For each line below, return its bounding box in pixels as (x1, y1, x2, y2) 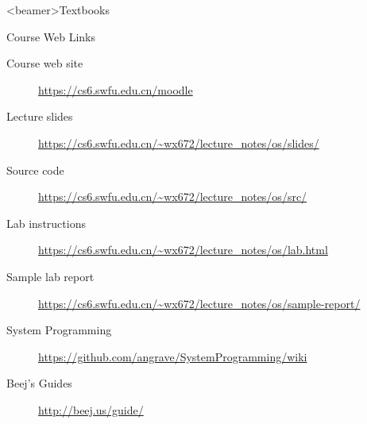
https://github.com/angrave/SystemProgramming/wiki (38, 348, 307, 364)
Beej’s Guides (6, 375, 72, 391)
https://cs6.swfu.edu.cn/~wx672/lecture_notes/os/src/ (38, 188, 307, 205)
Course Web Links (6, 28, 95, 44)
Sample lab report (6, 268, 95, 284)
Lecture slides (6, 108, 73, 125)
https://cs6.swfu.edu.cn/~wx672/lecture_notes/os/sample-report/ (38, 295, 361, 311)
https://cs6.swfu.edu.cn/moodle (38, 81, 193, 98)
